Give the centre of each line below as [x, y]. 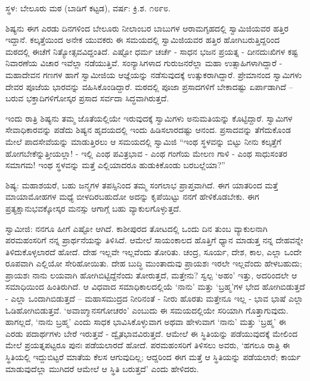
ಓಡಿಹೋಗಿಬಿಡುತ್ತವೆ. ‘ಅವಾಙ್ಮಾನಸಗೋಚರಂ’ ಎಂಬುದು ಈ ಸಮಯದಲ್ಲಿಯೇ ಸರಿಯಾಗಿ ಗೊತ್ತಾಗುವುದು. [147, 310]
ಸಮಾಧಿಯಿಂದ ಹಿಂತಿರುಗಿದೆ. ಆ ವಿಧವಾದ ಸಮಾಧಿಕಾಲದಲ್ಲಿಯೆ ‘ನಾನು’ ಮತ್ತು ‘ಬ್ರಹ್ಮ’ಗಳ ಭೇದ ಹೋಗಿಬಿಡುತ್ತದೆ [155, 286]
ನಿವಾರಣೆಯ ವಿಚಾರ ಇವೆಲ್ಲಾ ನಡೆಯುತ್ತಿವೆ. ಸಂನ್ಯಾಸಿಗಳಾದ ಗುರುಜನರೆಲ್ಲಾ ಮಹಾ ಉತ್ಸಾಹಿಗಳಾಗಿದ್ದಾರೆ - [144, 63]
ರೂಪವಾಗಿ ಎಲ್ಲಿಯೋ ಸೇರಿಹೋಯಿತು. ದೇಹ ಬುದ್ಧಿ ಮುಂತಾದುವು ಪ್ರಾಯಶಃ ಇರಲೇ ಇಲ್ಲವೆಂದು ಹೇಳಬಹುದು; [154, 263]
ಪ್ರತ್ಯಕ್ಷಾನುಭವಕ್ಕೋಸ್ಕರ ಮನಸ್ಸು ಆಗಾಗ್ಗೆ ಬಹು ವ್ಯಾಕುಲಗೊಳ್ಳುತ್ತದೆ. [93, 208]
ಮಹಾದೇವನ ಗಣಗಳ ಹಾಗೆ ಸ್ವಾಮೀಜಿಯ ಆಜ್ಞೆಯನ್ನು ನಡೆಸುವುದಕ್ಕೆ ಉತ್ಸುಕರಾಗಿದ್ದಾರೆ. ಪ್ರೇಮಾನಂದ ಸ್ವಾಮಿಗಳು [154, 74]
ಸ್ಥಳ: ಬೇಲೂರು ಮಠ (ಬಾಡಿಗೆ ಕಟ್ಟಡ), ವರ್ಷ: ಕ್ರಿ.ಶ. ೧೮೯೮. [88, 8]
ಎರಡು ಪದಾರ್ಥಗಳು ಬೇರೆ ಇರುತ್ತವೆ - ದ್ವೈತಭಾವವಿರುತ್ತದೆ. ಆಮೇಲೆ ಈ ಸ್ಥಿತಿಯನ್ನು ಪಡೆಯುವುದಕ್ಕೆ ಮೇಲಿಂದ [151, 333]
